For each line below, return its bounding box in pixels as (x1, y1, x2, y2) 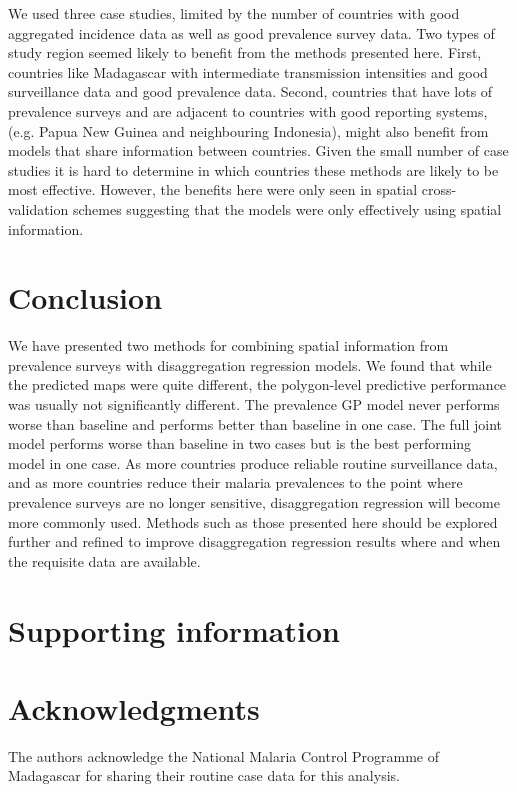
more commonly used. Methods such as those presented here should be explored (8, 511, 498, 532)
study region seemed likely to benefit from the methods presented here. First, (8, 42, 482, 63)
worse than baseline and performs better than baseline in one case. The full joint (8, 413, 503, 434)
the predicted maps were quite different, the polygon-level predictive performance (8, 374, 507, 395)
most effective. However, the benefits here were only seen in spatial (8, 179, 418, 200)
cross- (421, 179, 457, 200)
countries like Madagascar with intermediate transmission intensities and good (8, 61, 488, 82)
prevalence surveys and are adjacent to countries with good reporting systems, (8, 100, 488, 121)
